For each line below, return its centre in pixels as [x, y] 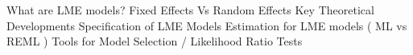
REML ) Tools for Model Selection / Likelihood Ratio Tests [155, 41]
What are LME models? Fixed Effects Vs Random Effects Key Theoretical [190, 10]
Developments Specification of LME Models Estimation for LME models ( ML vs [207, 25]
